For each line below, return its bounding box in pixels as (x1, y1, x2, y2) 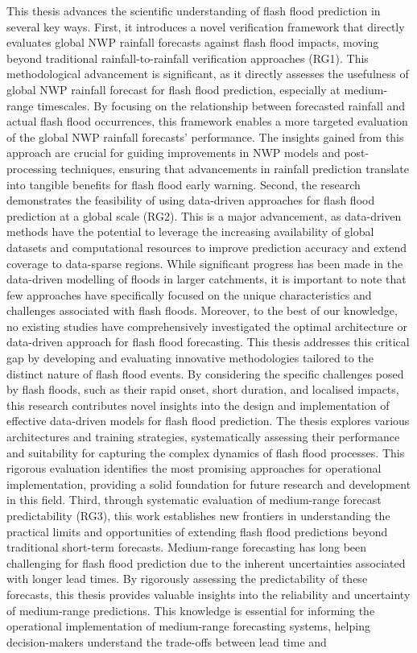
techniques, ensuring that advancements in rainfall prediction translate (60, 159, 410, 176)
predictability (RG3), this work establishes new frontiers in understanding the (6, 507, 390, 523)
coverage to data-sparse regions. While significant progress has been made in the (6, 254, 403, 271)
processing (6, 159, 57, 176)
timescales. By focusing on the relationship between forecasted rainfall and (37, 97, 406, 114)
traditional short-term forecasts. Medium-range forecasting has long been (6, 539, 367, 556)
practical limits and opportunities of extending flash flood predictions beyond (6, 523, 388, 539)
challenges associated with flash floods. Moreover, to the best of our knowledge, (6, 302, 398, 319)
